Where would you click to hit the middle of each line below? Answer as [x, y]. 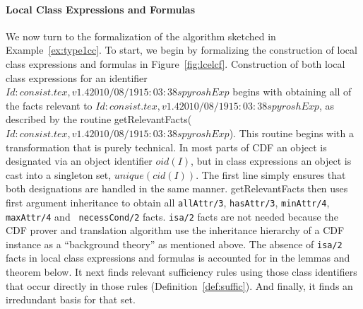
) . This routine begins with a [292, 133]
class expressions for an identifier [77, 77]
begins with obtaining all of [292, 92]
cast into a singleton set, [59, 174]
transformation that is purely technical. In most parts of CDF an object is [166, 147]
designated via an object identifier [79, 161]
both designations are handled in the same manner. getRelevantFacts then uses [177, 188]
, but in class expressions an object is [271, 161]
